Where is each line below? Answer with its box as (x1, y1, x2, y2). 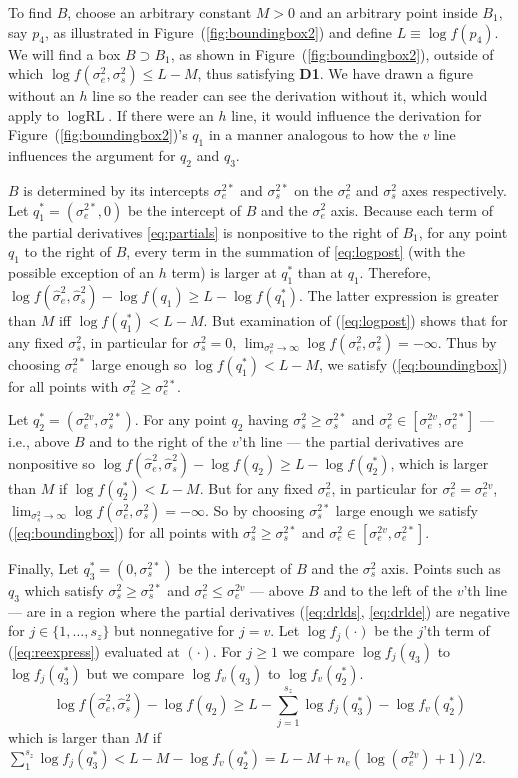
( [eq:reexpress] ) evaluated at (8, 640, 180, 661)
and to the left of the (323, 579, 452, 600)
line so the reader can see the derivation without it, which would (92, 85, 488, 106)
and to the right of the (89, 431, 228, 452)
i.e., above (8, 431, 70, 452)
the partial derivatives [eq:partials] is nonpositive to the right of (8, 221, 398, 242)
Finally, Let (8, 557, 79, 578)
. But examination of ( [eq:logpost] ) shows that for (203, 309, 508, 330)
